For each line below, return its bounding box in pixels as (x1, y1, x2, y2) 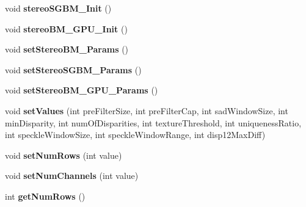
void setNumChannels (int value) (5, 169, 139, 182)
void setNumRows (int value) (5, 148, 122, 161)
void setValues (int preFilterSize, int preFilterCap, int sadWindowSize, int (5, 104, 288, 117)
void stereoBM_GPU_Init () (5, 22, 128, 35)
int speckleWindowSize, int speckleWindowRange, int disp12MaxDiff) (5, 128, 266, 141)
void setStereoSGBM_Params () (5, 63, 142, 76)
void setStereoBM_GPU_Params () (5, 84, 158, 96)
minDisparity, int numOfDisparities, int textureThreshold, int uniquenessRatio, (5, 116, 302, 129)
